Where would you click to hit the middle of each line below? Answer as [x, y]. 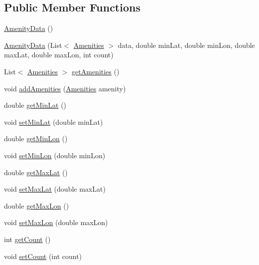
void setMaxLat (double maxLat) [55, 189]
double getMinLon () [36, 138]
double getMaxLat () [36, 172]
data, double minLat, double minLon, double [186, 45]
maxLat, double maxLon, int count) [59, 55]
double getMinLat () [35, 105]
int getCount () [27, 239]
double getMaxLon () [37, 205]
